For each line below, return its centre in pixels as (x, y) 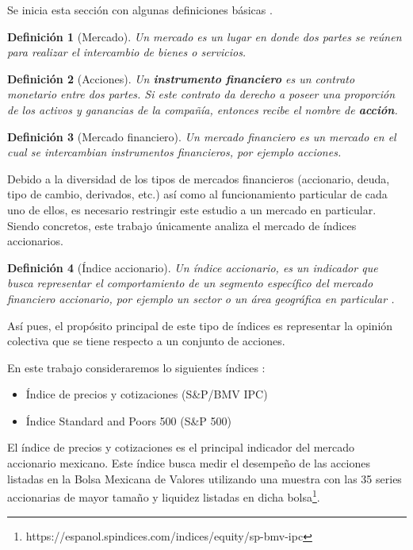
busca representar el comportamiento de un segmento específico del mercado (190, 283)
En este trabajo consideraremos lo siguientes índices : (136, 367)
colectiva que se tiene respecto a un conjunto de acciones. (146, 341)
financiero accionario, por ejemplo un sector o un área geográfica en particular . (201, 298)
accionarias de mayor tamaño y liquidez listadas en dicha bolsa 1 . (164, 496)
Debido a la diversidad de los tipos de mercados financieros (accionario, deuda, (199, 178)
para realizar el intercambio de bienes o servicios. (127, 52)
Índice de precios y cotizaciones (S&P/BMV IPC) (147, 394)
